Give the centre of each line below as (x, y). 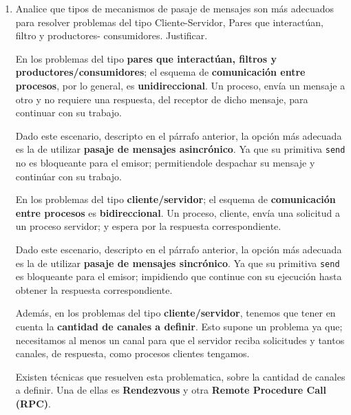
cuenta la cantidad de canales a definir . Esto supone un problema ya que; (179, 326)
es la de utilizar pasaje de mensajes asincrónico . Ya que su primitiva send (180, 149)
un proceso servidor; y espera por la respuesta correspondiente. (148, 226)
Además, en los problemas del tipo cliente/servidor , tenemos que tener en (175, 313)
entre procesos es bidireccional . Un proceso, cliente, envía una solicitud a (178, 212)
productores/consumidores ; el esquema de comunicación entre (160, 72)
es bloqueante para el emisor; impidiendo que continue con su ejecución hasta (179, 276)
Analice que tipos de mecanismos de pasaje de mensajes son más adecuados (175, 8)
